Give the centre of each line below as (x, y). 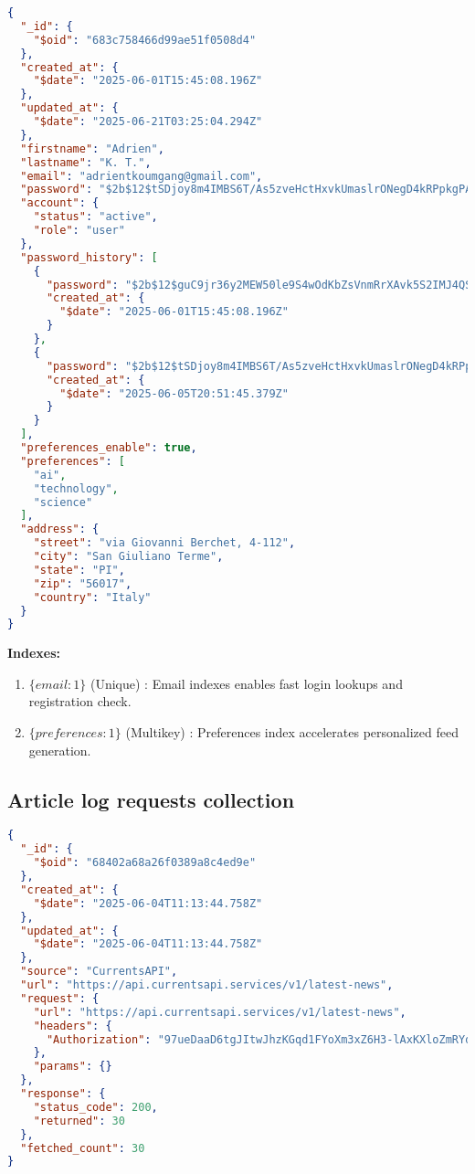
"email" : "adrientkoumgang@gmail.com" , (142, 176)
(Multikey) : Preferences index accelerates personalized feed (292, 732)
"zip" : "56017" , (83, 583)
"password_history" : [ (89, 257)
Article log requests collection (151, 799)
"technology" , (76, 488)
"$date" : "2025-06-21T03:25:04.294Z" (148, 122)
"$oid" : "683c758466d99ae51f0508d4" (145, 40)
